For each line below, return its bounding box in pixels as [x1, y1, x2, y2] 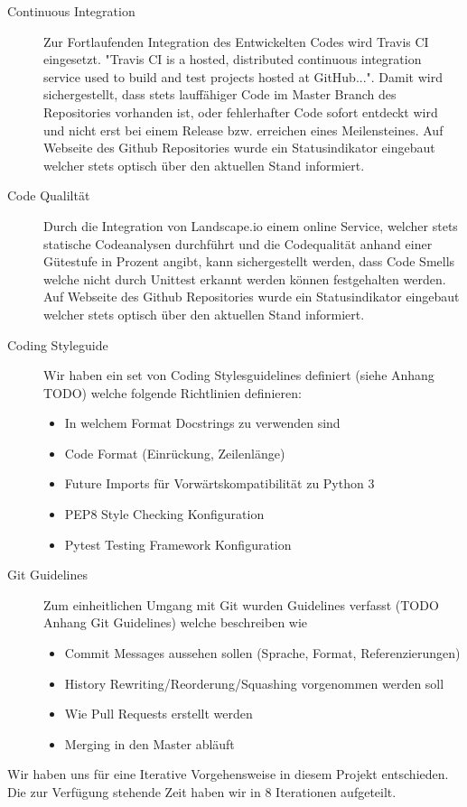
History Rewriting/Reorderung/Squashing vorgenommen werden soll [64, 673, 444, 692]
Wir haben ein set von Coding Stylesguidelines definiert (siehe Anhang [43, 366, 434, 385]
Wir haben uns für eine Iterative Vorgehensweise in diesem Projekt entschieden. [7, 765, 449, 784]
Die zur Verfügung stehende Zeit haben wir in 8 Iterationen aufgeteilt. [7, 783, 397, 801]
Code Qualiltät [7, 186, 90, 205]
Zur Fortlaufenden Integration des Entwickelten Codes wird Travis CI [43, 32, 429, 51]
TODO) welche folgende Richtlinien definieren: [43, 383, 302, 402]
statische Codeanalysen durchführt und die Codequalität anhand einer [43, 234, 433, 253]
